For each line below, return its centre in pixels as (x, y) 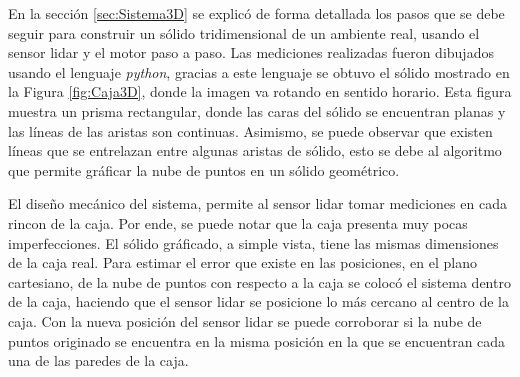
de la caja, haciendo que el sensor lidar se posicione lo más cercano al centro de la (258, 301)
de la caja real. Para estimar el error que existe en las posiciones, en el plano (242, 262)
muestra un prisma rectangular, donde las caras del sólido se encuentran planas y (257, 110)
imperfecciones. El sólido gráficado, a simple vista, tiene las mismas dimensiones (253, 242)
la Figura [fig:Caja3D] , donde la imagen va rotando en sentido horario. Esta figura (260, 91)
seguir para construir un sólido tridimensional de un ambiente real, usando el (244, 32)
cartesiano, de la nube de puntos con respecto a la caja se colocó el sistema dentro (259, 281)
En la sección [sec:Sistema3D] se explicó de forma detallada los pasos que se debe (256, 13)
